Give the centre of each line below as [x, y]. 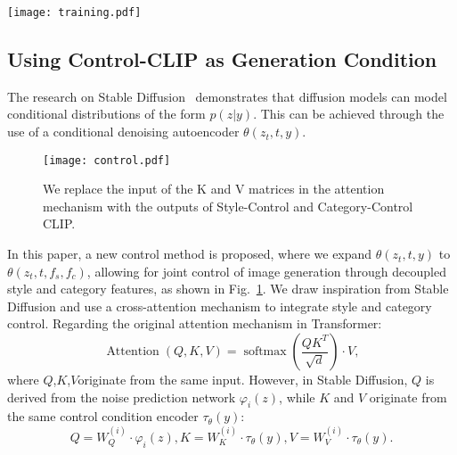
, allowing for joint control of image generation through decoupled [266, 271]
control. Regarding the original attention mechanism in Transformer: [195, 323]
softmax [265, 352]
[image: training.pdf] [74, 12]
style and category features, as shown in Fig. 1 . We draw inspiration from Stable [228, 289]
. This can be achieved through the [349, 114]
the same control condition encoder [103, 416]
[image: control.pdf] [107, 160]
